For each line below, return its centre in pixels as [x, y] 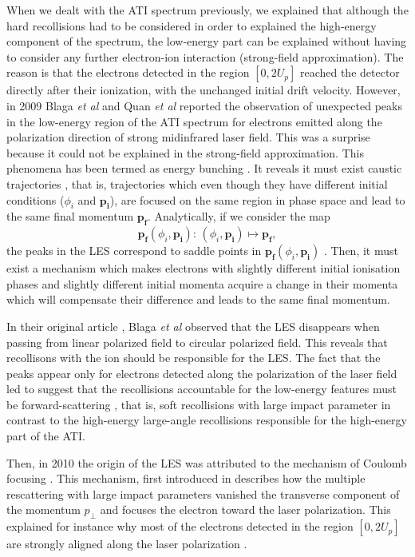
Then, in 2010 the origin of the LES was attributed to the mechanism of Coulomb [207, 462]
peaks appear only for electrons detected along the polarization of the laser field [202, 373]
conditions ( [36, 199]
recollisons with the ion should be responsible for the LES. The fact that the [194, 358]
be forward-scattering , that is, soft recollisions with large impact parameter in [199, 404]
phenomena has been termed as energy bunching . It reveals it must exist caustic [204, 168]
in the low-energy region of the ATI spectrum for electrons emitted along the [194, 121]
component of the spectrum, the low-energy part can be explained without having [207, 41]
